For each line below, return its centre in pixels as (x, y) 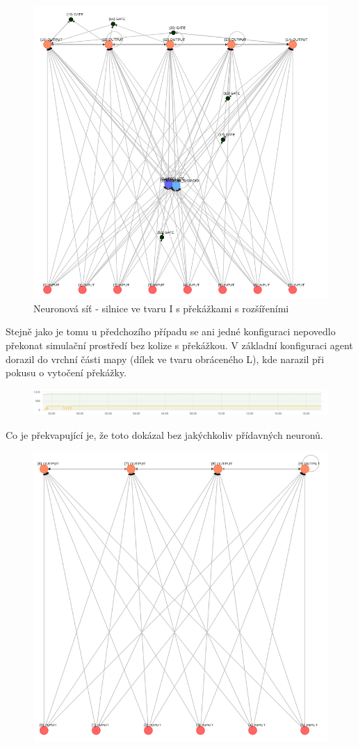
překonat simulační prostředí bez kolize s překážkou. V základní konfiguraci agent (179, 345)
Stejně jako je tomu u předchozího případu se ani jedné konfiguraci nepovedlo (171, 331)
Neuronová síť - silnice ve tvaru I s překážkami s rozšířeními (161, 308)
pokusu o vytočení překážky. (66, 372)
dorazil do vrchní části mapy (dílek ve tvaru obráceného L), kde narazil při (165, 359)
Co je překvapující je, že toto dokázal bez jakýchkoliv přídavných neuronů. (164, 434)
